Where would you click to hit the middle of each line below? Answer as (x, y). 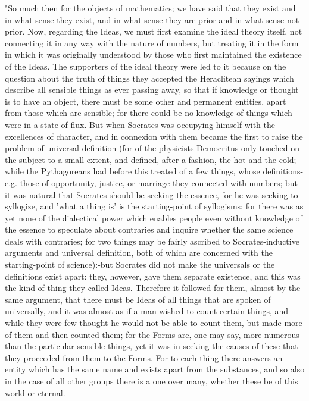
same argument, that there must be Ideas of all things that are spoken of (138, 299)
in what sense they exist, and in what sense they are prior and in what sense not (152, 19)
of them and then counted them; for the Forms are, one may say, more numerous (152, 334)
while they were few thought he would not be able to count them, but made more (154, 323)
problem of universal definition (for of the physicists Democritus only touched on (152, 148)
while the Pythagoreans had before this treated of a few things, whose (132, 171)
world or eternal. (35, 392)
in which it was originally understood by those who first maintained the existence (153, 54)
